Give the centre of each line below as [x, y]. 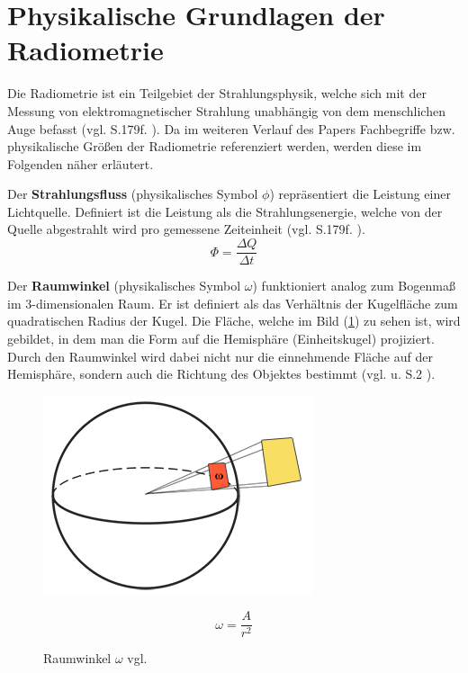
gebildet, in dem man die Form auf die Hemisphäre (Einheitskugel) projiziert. [221, 338]
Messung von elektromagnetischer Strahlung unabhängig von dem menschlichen [226, 110]
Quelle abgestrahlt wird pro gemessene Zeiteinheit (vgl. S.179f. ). [186, 229]
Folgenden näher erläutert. [81, 163]
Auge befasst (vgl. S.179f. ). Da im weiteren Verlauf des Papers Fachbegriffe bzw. [231, 128]
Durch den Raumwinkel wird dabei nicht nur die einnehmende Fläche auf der [220, 356]
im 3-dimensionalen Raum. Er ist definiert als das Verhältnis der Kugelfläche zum [233, 303]
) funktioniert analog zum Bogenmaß [354, 286]
